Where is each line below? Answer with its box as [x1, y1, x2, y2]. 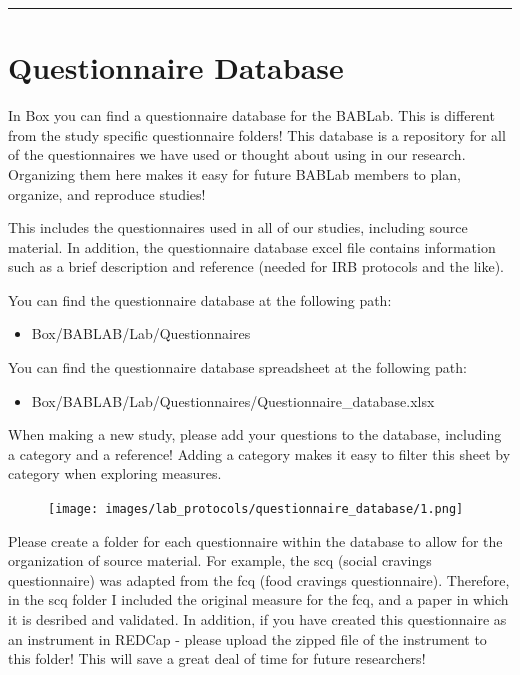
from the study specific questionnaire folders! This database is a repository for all [8, 124, 506, 145]
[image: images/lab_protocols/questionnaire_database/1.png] [48, 502, 464, 517]
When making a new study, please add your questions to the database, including [8, 424, 502, 445]
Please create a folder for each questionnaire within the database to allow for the [8, 530, 503, 551]
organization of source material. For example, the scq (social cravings [8, 550, 432, 571]
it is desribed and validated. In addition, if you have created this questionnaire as [8, 609, 507, 630]
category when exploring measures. [8, 463, 222, 484]
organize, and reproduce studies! [8, 183, 206, 204]
